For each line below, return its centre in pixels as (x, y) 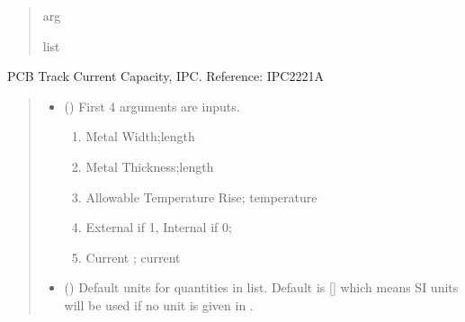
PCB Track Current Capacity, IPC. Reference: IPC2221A (165, 76)
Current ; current (133, 257)
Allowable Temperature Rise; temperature (201, 197)
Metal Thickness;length (150, 166)
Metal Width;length (140, 136)
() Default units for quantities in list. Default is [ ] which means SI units (261, 287)
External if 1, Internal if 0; (159, 227)
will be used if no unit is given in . (159, 304)
